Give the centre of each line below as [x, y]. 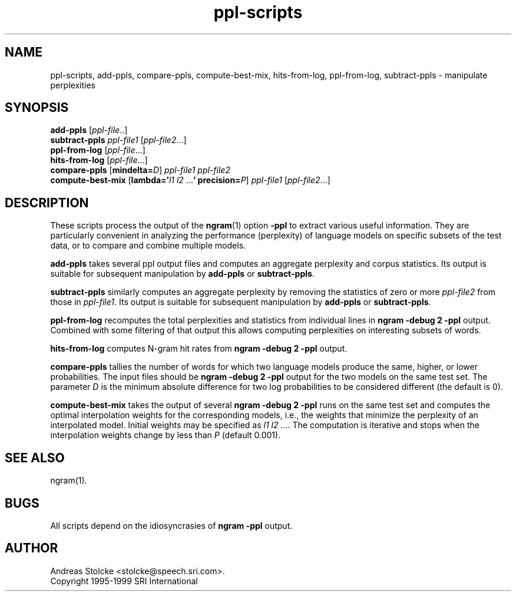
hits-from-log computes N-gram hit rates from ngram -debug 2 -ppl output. [199, 349]
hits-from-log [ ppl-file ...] [99, 160]
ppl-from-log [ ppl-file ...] [98, 150]
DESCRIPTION [47, 203]
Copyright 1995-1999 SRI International [124, 581]
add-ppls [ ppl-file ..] [89, 130]
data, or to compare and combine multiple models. [148, 246]
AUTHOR [32, 548]
